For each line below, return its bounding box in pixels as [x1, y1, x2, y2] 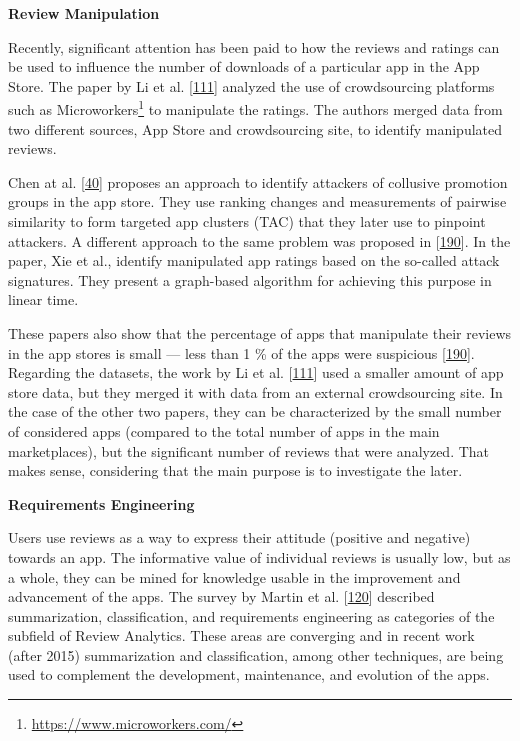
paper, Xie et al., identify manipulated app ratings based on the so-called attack [8, 250, 500, 271]
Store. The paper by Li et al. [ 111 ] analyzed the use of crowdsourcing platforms [8, 75, 495, 96]
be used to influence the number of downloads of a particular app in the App [8, 56, 480, 77]
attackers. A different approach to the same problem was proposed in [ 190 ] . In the [8, 230, 511, 251]
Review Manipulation [8, 3, 160, 23]
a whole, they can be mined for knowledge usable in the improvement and [8, 566, 461, 587]
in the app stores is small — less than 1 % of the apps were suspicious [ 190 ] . [8, 342, 475, 363]
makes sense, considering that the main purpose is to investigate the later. [8, 460, 463, 481]
